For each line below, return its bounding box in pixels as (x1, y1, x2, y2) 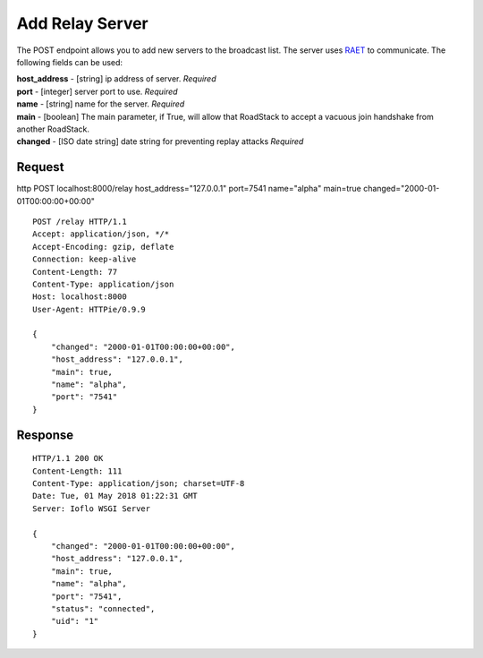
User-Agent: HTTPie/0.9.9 (32, 304, 147, 314)
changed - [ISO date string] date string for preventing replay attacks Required (16, 136, 304, 147)
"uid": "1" (50, 616, 99, 627)
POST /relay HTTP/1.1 (32, 216, 127, 226)
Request (16, 159, 64, 175)
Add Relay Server (16, 13, 148, 33)
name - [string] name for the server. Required (16, 98, 185, 109)
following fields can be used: (16, 56, 123, 67)
